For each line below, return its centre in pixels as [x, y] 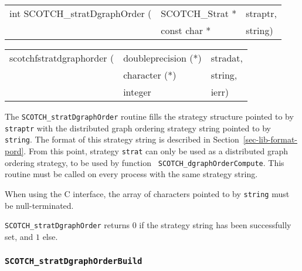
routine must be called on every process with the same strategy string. [131, 174]
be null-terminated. [39, 205]
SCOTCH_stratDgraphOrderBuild [74, 261]
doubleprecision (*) [162, 58]
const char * [186, 30]
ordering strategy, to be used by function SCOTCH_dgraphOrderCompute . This [145, 162]
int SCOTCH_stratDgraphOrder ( [81, 13]
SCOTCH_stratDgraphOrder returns [67, 225]
